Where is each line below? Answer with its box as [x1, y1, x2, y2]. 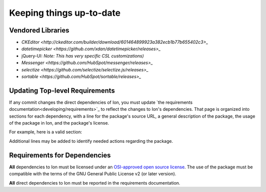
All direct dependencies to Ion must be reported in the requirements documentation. [9, 180, 181, 186]
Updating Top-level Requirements [9, 86, 115, 95]
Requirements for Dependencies [9, 151, 111, 160]
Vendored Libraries [9, 26, 69, 34]
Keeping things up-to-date [9, 7, 121, 18]
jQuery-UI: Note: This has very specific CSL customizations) [21, 53, 144, 59]
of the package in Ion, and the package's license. [9, 120, 109, 126]
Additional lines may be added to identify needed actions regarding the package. [9, 138, 173, 144]
